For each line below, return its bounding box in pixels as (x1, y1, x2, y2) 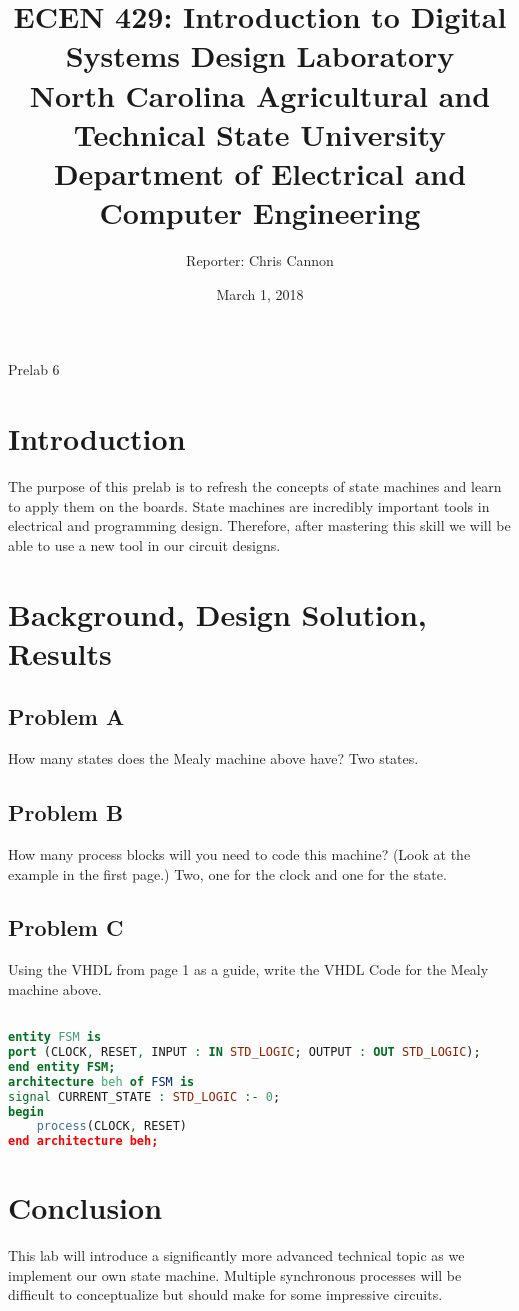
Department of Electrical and (53, 152, 467, 193)
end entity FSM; (8, 1059, 116, 1074)
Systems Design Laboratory (65, 35, 455, 76)
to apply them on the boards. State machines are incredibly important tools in (8, 495, 490, 516)
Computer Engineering (99, 192, 421, 233)
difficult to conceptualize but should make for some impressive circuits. (8, 1284, 443, 1305)
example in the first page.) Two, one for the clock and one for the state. (8, 863, 447, 884)
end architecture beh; (8, 1134, 159, 1149)
